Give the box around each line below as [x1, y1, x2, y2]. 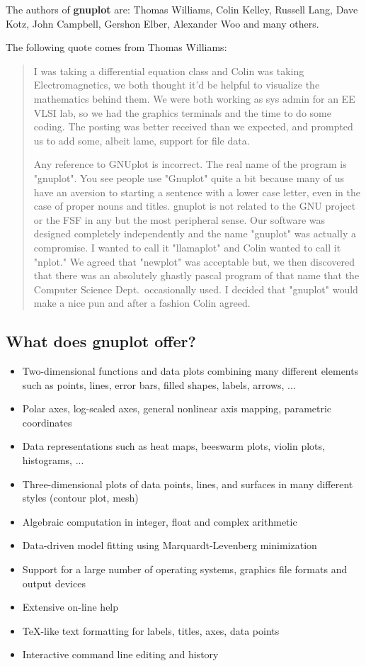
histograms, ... [22, 453, 84, 468]
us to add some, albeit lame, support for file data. [33, 132, 250, 147]
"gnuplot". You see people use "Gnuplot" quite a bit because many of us [33, 170, 345, 185]
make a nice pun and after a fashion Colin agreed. [33, 295, 251, 310]
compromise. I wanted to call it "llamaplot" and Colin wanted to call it [33, 239, 341, 254]
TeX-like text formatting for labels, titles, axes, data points [22, 623, 280, 638]
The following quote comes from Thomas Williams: [6, 40, 227, 55]
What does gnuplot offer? [6, 330, 196, 352]
